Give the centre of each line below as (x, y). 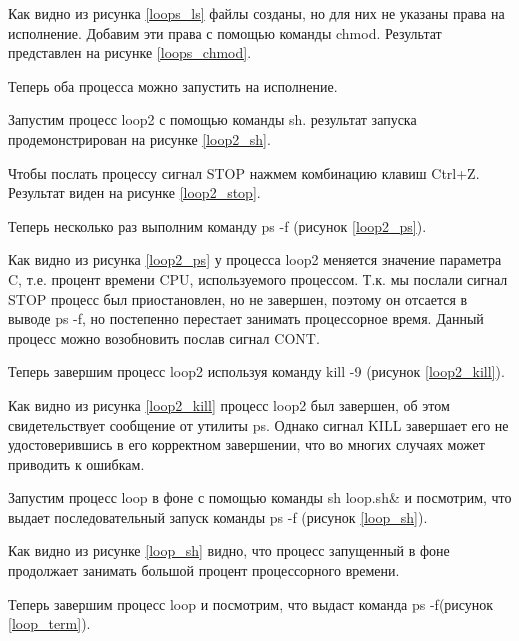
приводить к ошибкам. (76, 463)
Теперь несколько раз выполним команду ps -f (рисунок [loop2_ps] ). (217, 225)
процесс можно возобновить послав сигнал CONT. (164, 337)
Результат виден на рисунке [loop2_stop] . (134, 192)
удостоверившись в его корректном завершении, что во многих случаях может (246, 444)
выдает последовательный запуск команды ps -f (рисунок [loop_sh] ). (218, 516)
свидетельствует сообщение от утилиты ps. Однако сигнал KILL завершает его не (258, 424)
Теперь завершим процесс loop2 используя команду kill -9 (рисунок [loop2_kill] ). (256, 371)
